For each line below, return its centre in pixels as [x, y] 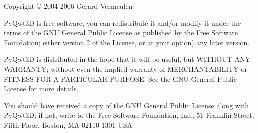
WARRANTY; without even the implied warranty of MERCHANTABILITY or [126, 68]
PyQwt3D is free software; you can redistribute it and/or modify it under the [123, 23]
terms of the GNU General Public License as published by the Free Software [121, 33]
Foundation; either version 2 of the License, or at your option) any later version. [127, 42]
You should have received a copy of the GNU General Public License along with [127, 105]
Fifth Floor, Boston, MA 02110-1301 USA [68, 124]
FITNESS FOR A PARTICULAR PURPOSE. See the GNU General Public [120, 78]
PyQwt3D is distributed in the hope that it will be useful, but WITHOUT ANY [127, 59]
